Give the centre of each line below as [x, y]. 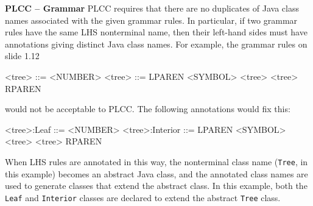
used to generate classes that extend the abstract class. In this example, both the [156, 186]
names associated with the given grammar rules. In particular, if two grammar [151, 20]
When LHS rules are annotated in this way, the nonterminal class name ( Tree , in [156, 161]
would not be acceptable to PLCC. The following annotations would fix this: [148, 109]
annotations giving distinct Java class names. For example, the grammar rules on [156, 44]
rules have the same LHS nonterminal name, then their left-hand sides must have [156, 32]
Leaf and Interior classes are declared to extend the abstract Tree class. [143, 197]
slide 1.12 [22, 56]
